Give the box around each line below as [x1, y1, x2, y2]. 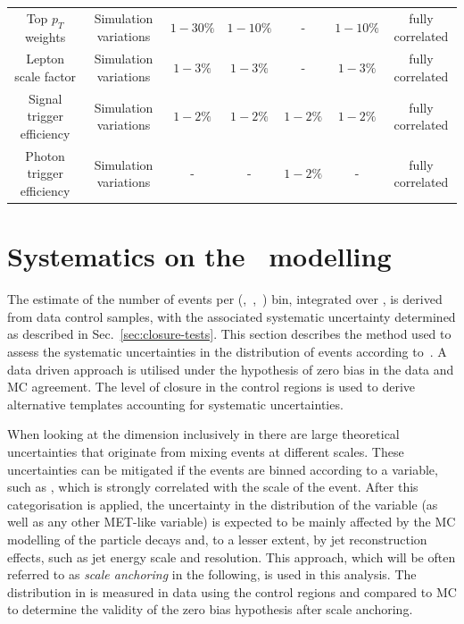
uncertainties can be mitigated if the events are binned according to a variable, [7, 460, 438, 478]
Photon [25, 146, 65, 164]
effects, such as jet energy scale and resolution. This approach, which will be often [7, 547, 456, 566]
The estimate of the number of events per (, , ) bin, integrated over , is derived [7, 290, 443, 308]
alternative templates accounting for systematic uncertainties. [7, 394, 344, 413]
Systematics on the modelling [7, 238, 392, 274]
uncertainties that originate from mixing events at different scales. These [7, 443, 404, 461]
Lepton [26, 49, 65, 68]
